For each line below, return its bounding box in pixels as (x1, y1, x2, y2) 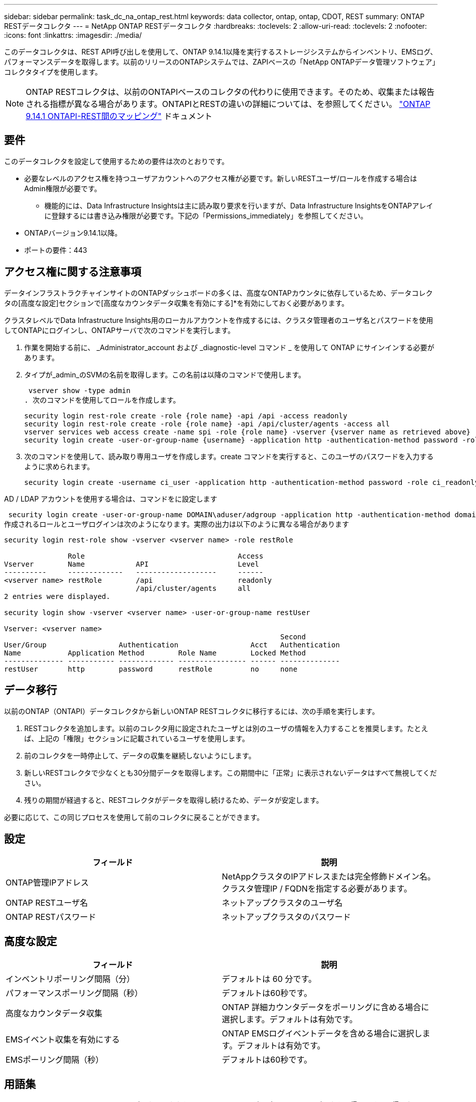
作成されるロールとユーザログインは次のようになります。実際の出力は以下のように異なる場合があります (4, 520, 349, 528)
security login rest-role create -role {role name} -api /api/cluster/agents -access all (24, 419, 390, 428)
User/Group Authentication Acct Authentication (4, 640, 340, 649)
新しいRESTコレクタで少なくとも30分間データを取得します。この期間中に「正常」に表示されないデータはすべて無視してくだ (24, 768, 437, 777)
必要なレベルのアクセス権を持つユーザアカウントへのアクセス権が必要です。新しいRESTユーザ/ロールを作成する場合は (24, 174, 418, 183)
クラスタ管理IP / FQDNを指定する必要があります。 (222, 884, 412, 894)
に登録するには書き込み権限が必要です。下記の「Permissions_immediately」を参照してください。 (44, 211, 368, 220)
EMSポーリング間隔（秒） (6, 1055, 104, 1065)
